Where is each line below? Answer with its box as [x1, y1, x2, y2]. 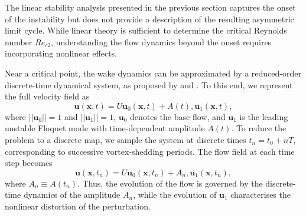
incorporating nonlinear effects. [5, 47, 117, 59]
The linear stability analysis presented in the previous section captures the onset [5, 1, 296, 13]
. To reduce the [231, 122, 287, 134]
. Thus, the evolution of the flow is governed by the [77, 177, 263, 189]
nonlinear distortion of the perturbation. [5, 200, 151, 212]
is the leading [239, 110, 288, 122]
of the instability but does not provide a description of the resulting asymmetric [5, 12, 294, 25]
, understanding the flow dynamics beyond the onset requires [51, 35, 272, 48]
